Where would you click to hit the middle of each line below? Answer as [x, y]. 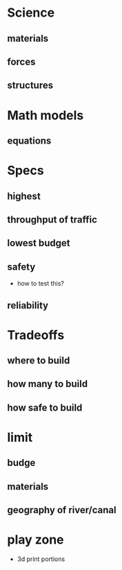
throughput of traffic [52, 219]
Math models [45, 115]
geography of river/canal [62, 510]
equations [29, 140]
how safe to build [45, 407]
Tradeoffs [36, 335]
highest [24, 196]
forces [21, 61]
